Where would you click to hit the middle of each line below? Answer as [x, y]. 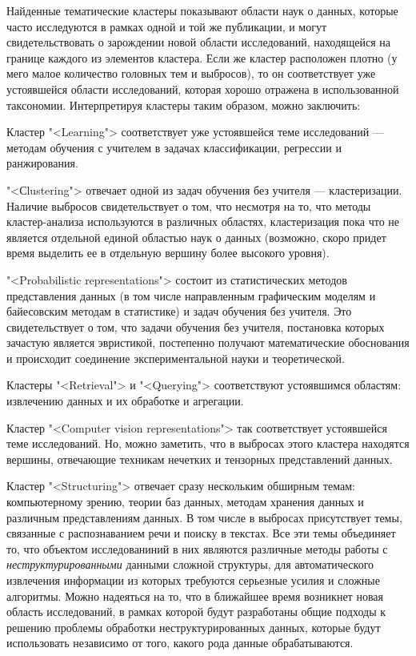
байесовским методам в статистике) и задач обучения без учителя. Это [179, 311]
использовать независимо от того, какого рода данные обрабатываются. [180, 643]
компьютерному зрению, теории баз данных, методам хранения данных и [185, 502]
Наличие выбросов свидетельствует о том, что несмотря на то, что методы [189, 205]
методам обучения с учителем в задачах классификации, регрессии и [174, 147]
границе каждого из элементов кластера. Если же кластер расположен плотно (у [202, 57]
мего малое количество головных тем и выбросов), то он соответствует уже [191, 73]
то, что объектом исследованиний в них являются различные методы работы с [197, 548]
